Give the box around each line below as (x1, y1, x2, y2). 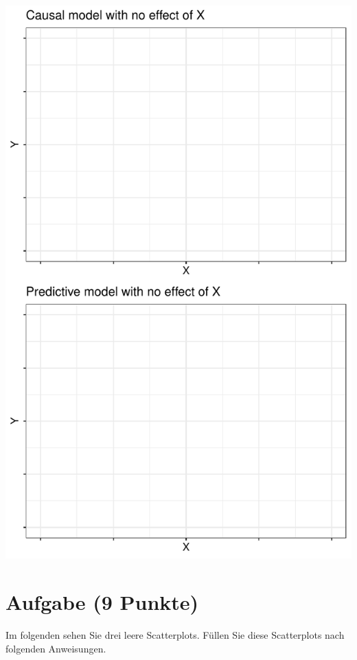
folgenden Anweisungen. (5, 641, 106, 655)
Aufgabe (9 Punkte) (5, 588, 199, 616)
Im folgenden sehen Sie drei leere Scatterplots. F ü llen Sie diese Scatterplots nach (5, 628, 345, 642)
